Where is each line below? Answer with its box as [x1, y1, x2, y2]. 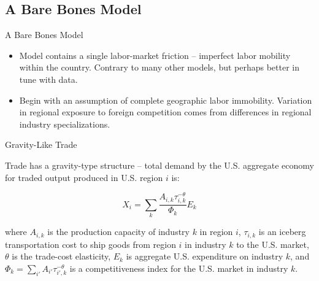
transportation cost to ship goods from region [5, 237, 176, 250]
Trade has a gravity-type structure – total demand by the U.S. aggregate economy [5, 158, 314, 171]
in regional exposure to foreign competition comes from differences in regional [19, 106, 312, 118]
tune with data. [19, 72, 78, 85]
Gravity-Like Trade [5, 138, 77, 151]
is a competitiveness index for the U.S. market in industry [69, 261, 288, 274]
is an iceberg [258, 225, 306, 238]
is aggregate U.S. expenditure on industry [126, 250, 283, 263]
